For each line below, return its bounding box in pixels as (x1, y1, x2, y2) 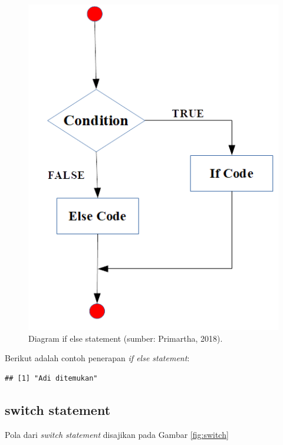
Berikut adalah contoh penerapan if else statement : (5, 352, 190, 364)
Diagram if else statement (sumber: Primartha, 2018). (28, 332, 223, 344)
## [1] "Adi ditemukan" (5, 374, 98, 382)
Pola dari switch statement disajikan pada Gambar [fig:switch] (5, 428, 229, 440)
